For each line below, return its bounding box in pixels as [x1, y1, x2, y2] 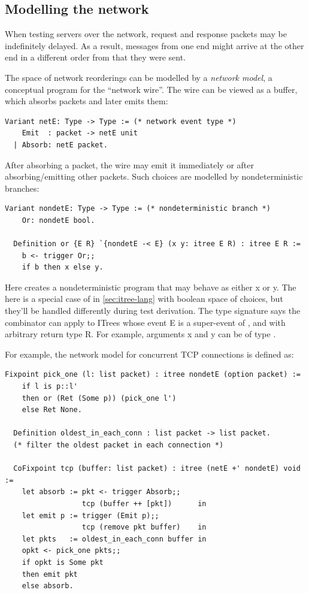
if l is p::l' [22, 382, 78, 391]
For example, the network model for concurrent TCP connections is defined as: [5, 347, 294, 360]
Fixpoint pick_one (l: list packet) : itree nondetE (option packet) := [5, 370, 301, 379]
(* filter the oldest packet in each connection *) [13, 441, 224, 450]
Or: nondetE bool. [22, 216, 95, 225]
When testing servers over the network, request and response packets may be [5, 28, 287, 40]
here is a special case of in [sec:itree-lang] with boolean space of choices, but [5, 292, 283, 305]
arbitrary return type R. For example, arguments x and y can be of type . [5, 328, 276, 340]
